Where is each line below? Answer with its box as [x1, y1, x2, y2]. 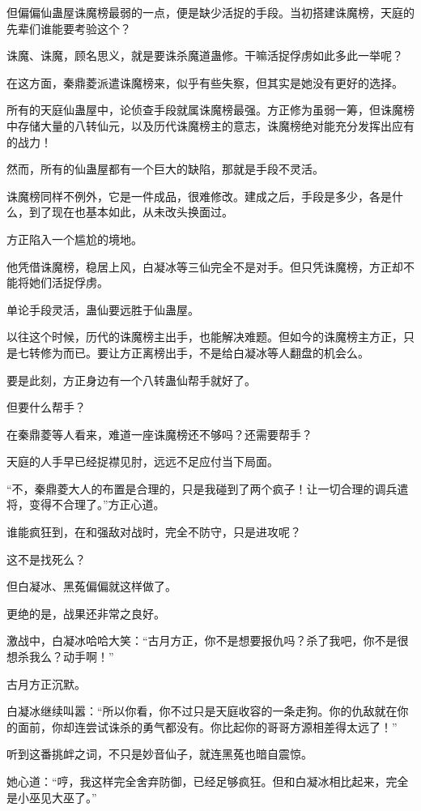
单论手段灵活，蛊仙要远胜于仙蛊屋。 [6, 301, 199, 318]
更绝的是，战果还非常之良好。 [6, 604, 165, 621]
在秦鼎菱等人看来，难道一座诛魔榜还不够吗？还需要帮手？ [6, 425, 313, 442]
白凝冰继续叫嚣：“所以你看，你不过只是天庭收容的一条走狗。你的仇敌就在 [6, 702, 398, 719]
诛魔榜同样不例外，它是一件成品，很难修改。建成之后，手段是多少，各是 [6, 187, 392, 204]
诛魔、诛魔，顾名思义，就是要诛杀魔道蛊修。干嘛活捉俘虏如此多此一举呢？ [6, 47, 403, 64]
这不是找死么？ [6, 550, 86, 567]
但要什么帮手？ [6, 399, 86, 416]
